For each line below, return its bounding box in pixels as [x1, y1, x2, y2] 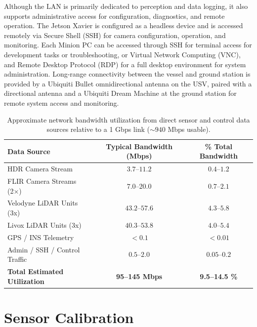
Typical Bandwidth [106, 141, 173, 151]
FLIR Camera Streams [7, 176, 77, 186]
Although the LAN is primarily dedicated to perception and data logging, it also [4, 1, 248, 11]
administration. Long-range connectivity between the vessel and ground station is [4, 69, 251, 79]
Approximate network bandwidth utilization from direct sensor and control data [7, 114, 250, 124]
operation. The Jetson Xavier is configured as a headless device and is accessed [4, 20, 243, 31]
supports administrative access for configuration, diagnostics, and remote [4, 10, 225, 21]
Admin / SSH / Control [7, 244, 80, 254]
